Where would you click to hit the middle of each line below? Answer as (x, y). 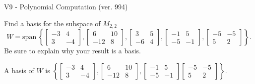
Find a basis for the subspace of (52, 23)
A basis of (19, 70)
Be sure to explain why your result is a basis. (73, 51)
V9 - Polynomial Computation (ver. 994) (66, 6)
